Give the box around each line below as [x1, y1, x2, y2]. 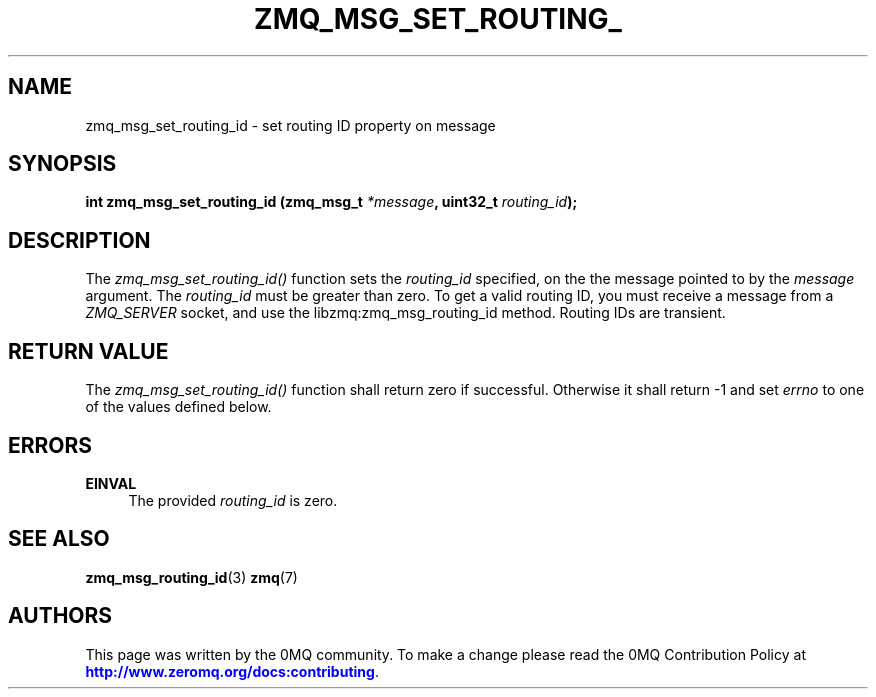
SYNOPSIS [8, 151, 117, 177]
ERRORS [8, 432, 93, 458]
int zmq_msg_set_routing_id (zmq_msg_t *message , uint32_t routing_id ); [85, 193, 578, 211]
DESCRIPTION [8, 227, 151, 253]
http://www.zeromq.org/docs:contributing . [85, 662, 379, 680]
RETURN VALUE [8, 338, 169, 364]
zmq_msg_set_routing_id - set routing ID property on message [85, 116, 496, 134]
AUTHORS [8, 603, 113, 629]
